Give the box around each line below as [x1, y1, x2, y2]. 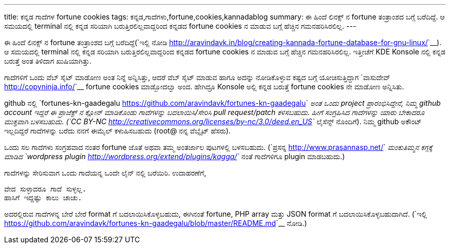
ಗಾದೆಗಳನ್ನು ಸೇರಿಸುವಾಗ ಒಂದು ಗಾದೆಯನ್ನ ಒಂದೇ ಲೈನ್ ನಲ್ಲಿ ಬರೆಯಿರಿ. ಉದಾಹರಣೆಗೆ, [4, 168, 207, 177]
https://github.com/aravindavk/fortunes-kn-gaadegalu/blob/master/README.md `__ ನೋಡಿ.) [4, 219, 307, 227]
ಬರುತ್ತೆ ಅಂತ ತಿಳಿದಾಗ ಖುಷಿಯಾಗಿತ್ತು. [4, 56, 92, 65]
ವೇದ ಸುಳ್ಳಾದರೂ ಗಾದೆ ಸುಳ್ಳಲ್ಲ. [4, 185, 87, 193]
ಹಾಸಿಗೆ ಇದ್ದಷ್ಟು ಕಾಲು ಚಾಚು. [4, 194, 82, 202]
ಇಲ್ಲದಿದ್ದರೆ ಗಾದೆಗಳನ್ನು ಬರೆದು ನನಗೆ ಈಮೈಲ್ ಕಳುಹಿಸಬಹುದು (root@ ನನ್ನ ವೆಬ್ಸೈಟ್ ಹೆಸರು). [4, 126, 231, 135]
